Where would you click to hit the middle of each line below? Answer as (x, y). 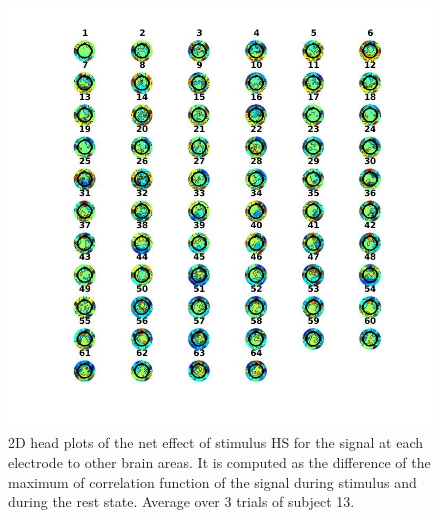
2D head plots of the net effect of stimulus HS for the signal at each (216, 442)
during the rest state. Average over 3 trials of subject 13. (181, 501)
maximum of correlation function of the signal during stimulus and (212, 481)
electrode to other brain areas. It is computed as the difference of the (219, 461)
